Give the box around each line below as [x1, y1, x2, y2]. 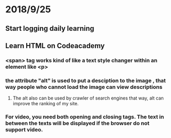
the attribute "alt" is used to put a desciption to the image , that [5, 77, 166, 84]
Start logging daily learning [5, 24, 94, 33]
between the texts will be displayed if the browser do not [5, 120, 150, 127]
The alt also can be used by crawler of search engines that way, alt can [12, 95, 164, 101]
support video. [5, 126, 43, 133]
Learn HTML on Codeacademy [5, 41, 105, 50]
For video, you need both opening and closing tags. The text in [5, 113, 164, 121]
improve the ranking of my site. [12, 101, 79, 107]
